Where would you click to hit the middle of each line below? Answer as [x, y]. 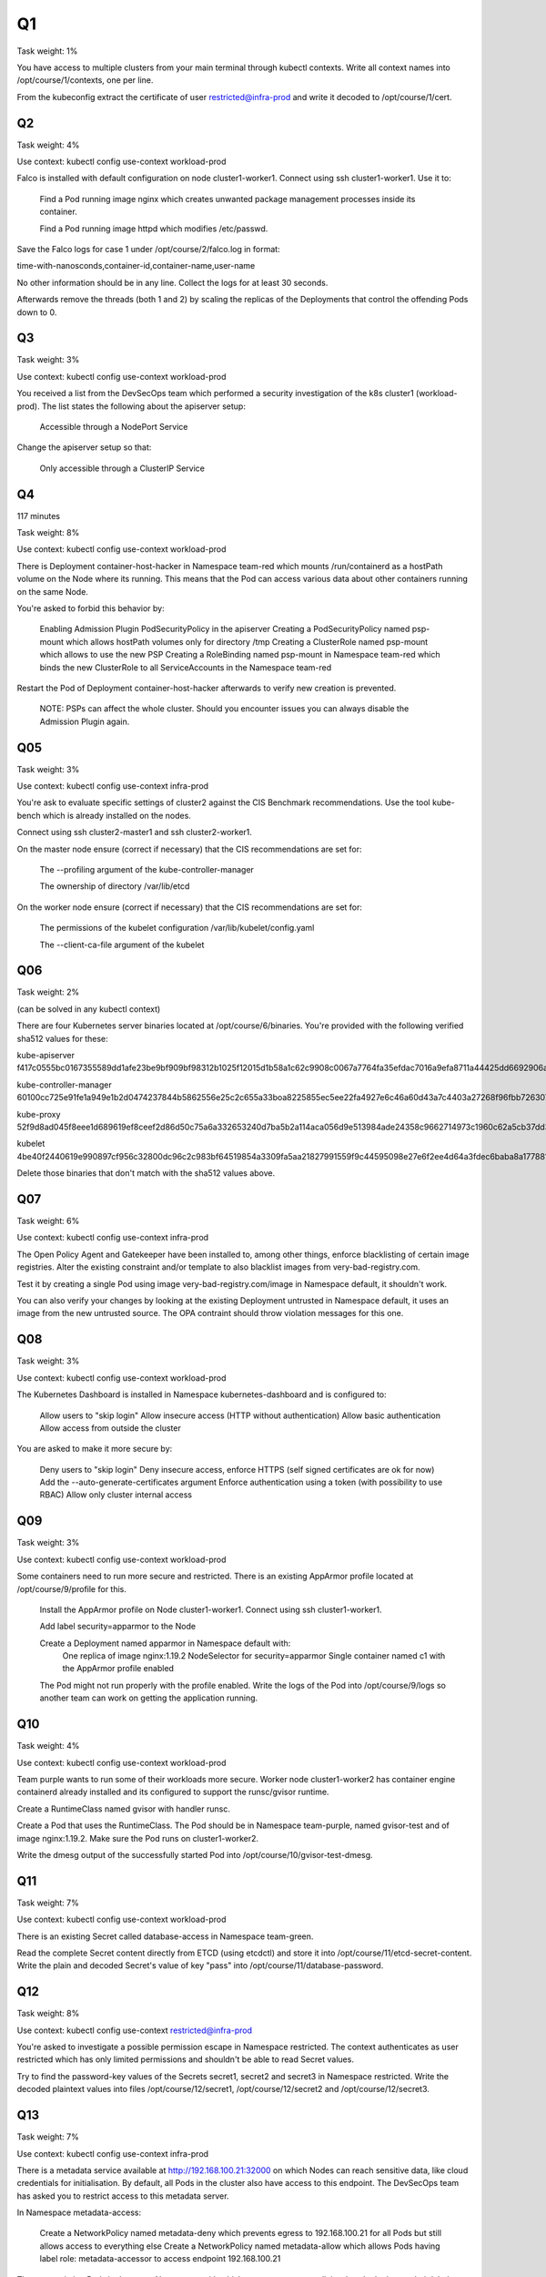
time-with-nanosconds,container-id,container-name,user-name [136, 266]
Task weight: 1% [47, 51]
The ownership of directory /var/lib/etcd [115, 886]
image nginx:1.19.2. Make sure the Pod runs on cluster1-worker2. [138, 1838]
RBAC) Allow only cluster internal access [116, 1495]
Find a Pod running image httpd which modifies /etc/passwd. [154, 229]
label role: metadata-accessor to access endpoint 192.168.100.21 [160, 2259]
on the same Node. [52, 591]
